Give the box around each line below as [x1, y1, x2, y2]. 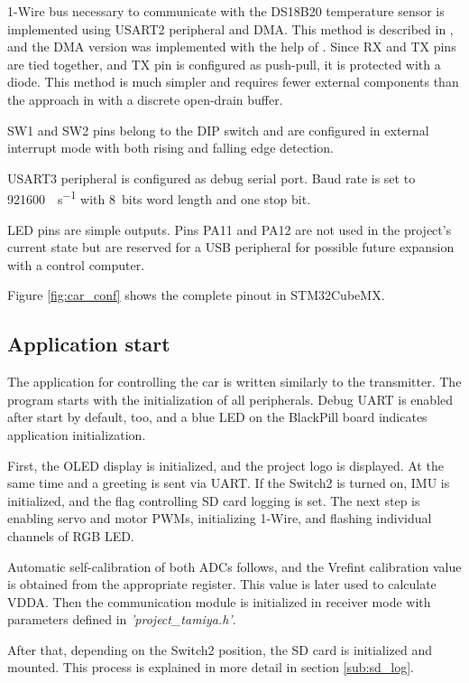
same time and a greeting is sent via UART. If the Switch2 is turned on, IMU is [7, 473, 450, 492]
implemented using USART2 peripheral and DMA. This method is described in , [7, 19, 454, 38]
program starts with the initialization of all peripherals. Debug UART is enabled [7, 389, 454, 408]
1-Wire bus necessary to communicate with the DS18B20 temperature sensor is [7, 2, 445, 20]
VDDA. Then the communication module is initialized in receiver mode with [7, 592, 431, 611]
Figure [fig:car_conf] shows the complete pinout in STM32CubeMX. [7, 285, 385, 304]
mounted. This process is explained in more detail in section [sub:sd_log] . [7, 658, 414, 677]
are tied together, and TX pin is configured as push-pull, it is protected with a [7, 54, 441, 73]
